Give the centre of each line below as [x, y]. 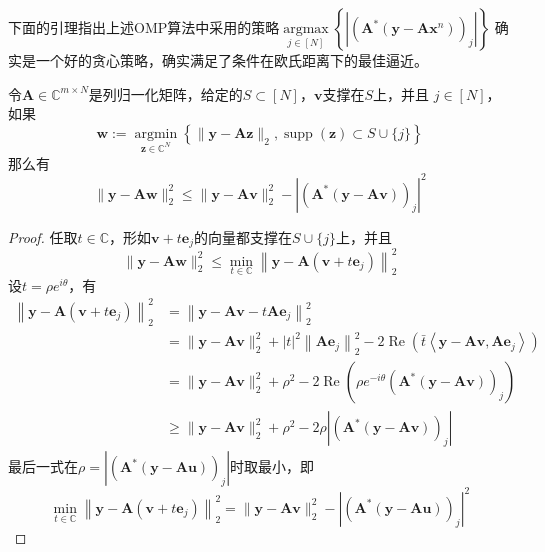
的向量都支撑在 [242, 236]
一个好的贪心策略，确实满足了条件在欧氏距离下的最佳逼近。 [231, 60]
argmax [306, 29]
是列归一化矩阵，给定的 [165, 93]
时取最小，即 [272, 466]
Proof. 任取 [43, 236]
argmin [156, 133]
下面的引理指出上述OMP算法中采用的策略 [144, 27]
